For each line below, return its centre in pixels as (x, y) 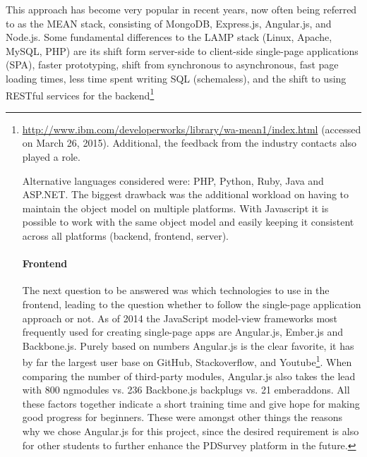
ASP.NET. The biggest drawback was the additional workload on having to (186, 194)
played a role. (51, 157)
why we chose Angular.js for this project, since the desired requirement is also (191, 431)
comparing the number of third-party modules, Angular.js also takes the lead (189, 376)
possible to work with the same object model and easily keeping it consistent (188, 222)
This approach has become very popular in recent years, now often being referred (181, 9)
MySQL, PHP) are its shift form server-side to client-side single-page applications (182, 50)
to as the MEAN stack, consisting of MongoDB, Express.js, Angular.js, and (169, 23)
